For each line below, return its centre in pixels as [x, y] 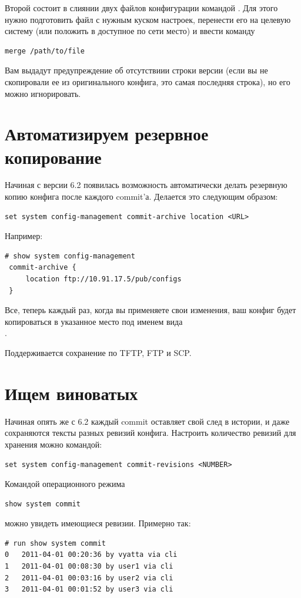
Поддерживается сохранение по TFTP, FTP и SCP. [98, 352]
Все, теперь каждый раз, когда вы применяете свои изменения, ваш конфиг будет [150, 310]
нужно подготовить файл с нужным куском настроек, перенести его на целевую [148, 19]
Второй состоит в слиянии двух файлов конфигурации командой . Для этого [141, 8]
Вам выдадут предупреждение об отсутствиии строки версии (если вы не [136, 70]
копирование [53, 157]
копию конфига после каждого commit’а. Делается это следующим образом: [141, 196]
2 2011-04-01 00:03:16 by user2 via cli [89, 578]
